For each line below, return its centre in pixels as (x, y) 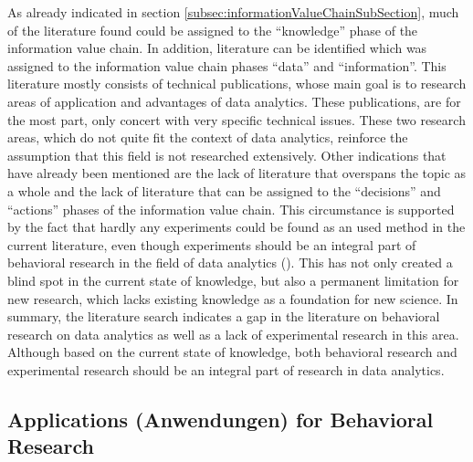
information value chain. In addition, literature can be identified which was (217, 48)
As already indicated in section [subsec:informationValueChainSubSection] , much (233, 12)
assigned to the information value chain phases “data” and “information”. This (227, 65)
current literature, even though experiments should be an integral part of (212, 244)
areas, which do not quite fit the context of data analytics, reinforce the (208, 137)
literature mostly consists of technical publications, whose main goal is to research (237, 84)
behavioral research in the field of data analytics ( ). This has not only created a (230, 262)
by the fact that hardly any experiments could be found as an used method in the (236, 227)
